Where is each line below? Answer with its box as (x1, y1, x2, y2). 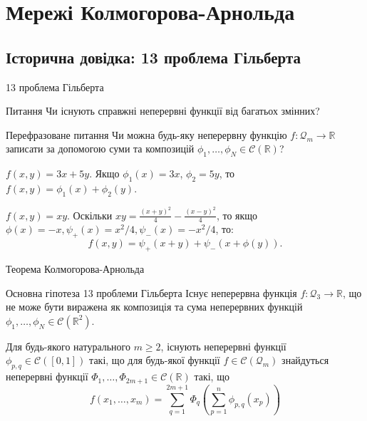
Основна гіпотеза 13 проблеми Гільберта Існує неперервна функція (6, 285, 297, 300)
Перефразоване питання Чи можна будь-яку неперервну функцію (6, 127, 287, 142)
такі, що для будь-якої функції (89, 353, 220, 368)
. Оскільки (67, 207, 113, 222)
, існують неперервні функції (160, 338, 286, 353)
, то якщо (216, 207, 258, 222)
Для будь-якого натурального (6, 338, 130, 353)
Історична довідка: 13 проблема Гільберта (6, 46, 301, 68)
